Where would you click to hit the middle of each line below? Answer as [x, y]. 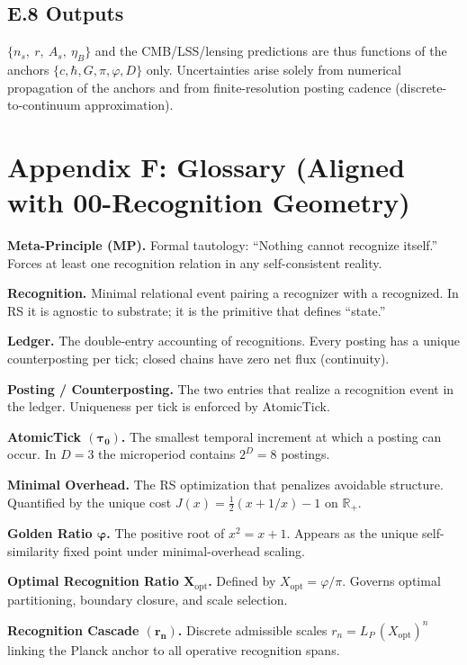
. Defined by [242, 581]
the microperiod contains [167, 454]
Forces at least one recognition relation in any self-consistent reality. [195, 262]
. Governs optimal [391, 581]
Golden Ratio [50, 533]
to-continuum [44, 105]
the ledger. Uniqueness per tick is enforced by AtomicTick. [169, 406]
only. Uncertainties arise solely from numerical [274, 69]
